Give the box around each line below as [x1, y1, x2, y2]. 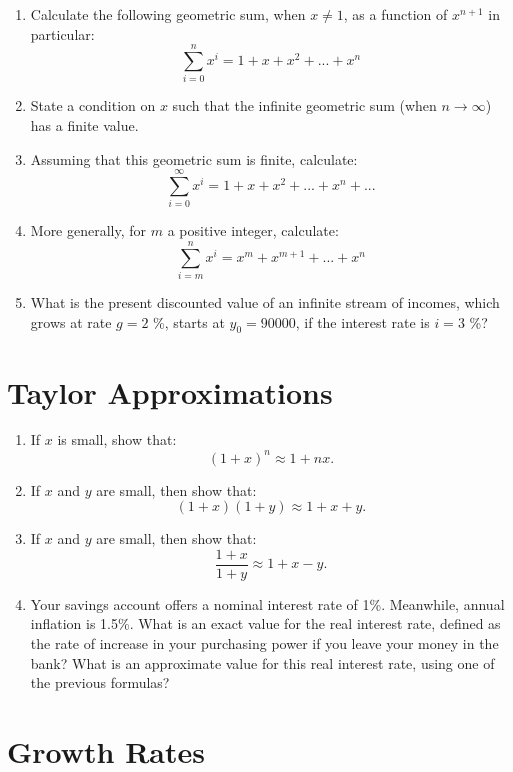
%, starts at [153, 311, 225, 332]
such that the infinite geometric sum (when [172, 95, 437, 116]
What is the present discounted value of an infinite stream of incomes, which [30, 291, 500, 312]
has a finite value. [30, 114, 139, 135]
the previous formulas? [30, 672, 170, 693]
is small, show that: [57, 429, 177, 450]
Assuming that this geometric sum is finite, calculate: [30, 148, 358, 169]
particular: [30, 23, 95, 44]
